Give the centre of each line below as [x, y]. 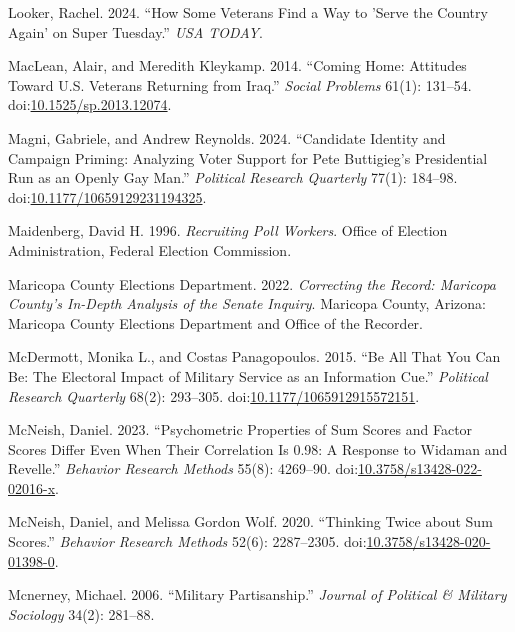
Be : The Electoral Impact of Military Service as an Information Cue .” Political [248, 375]
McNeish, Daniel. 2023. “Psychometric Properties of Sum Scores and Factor [240, 429]
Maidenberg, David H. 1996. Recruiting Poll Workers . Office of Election [228, 230]
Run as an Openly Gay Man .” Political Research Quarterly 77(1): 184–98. [233, 177]
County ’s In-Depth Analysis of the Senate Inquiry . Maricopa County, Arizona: [247, 303]
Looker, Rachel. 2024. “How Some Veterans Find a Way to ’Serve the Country [248, 12]
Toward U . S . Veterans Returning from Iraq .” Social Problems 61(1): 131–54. [240, 84]
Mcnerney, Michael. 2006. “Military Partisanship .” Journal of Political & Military [257, 594]
